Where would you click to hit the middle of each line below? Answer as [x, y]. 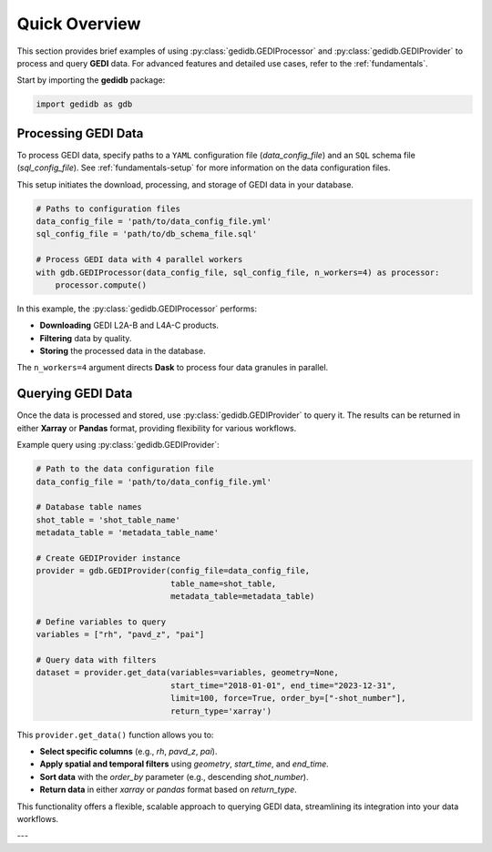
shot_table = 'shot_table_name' [108, 520]
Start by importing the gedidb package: [91, 80]
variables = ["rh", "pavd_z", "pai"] [120, 634]
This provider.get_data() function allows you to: [115, 735]
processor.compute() [101, 285]
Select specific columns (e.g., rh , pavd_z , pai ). [128, 751]
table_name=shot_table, [223, 583]
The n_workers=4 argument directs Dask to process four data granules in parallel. [173, 368]
